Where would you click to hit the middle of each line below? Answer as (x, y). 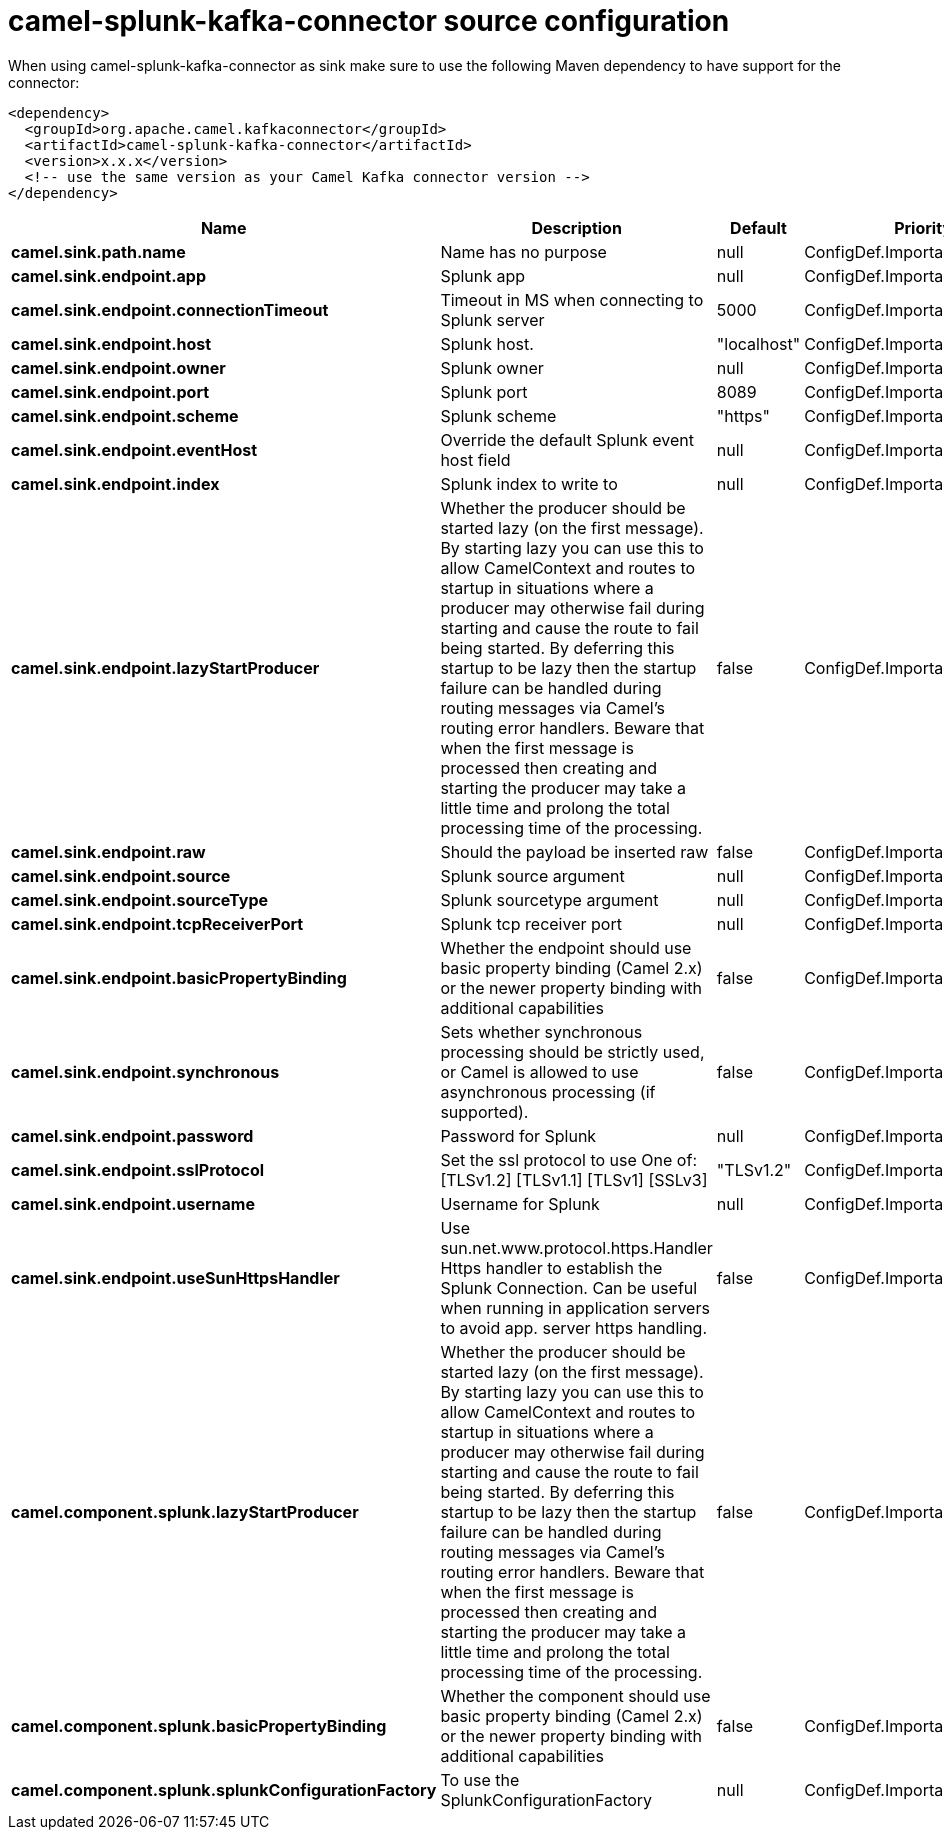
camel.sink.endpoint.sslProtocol (138, 1169)
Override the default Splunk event (567, 439)
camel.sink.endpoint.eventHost (134, 449)
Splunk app (483, 275)
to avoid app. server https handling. (574, 1327)
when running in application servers (575, 1307)
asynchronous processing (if (548, 1091)
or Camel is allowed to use (539, 1071)
